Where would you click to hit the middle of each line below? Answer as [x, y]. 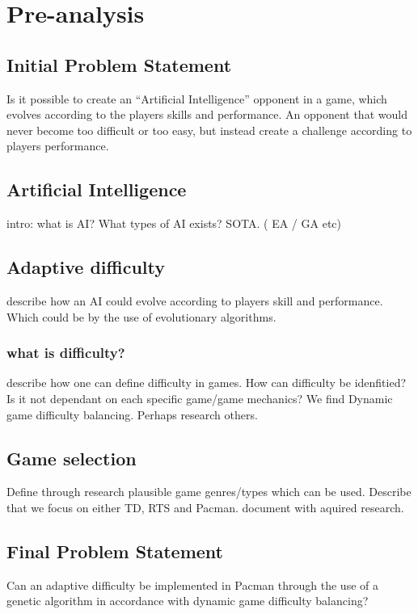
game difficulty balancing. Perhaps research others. [132, 414]
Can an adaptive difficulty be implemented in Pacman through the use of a [192, 585]
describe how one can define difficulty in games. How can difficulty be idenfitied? [207, 383]
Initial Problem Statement [119, 64]
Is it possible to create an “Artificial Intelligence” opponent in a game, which [197, 98]
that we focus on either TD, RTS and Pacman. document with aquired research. [205, 507]
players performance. [58, 146]
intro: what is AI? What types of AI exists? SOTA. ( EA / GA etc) [174, 223]
